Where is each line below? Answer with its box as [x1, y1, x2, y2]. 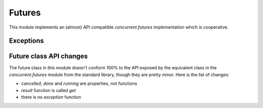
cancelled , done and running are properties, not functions [21, 80, 137, 87]
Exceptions [9, 37, 44, 45]
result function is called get [21, 87, 76, 93]
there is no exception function [21, 94, 81, 100]
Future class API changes [9, 52, 88, 61]
